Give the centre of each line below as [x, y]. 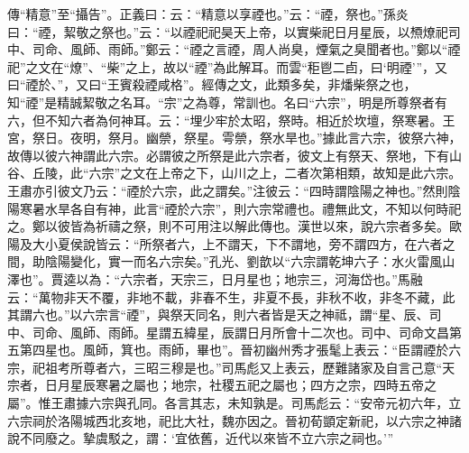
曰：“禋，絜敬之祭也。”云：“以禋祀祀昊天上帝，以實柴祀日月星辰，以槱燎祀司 [234, 31]
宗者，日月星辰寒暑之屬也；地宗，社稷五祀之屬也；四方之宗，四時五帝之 [222, 385]
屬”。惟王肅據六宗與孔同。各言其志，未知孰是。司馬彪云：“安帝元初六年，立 [234, 403]
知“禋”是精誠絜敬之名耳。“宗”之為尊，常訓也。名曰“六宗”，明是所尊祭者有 [227, 102]
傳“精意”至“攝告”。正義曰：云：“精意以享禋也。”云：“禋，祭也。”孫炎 [208, 14]
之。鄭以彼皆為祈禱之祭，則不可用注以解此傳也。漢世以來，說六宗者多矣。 [228, 226]
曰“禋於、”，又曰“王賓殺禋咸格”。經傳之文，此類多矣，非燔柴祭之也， [212, 84]
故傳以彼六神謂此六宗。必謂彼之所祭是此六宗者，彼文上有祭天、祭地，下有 [228, 155]
